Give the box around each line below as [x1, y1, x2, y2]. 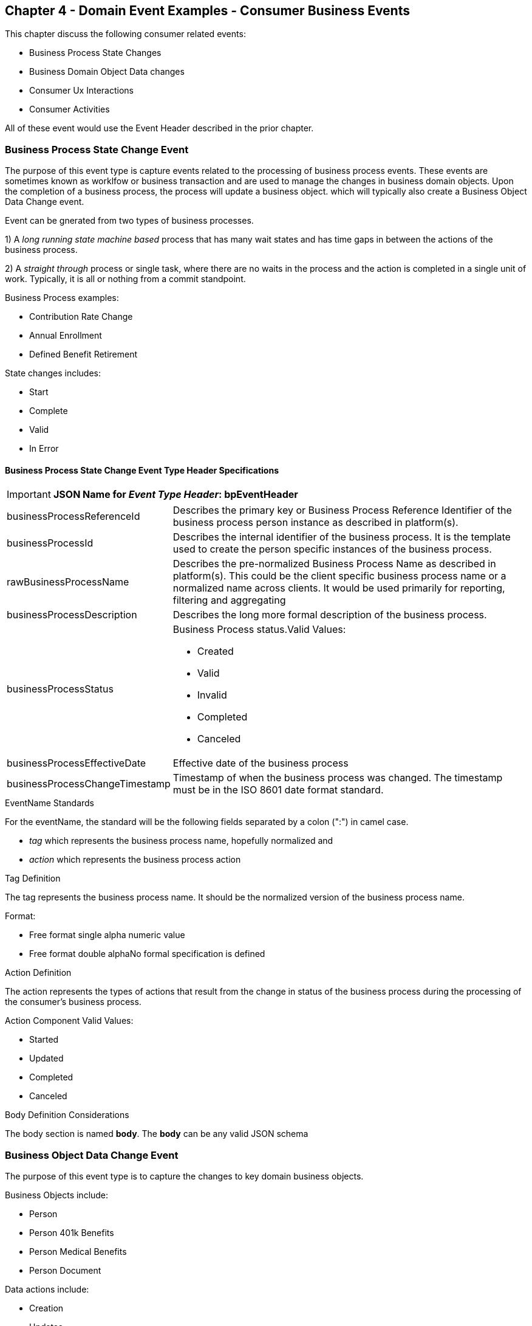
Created [197, 645, 234, 658]
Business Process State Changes [29, 47, 162, 58]
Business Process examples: [5, 292, 119, 303]
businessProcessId [7, 537, 94, 550]
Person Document [29, 1265, 101, 1276]
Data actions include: [5, 1284, 89, 1295]
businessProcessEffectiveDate [7, 757, 146, 770]
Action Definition [5, 967, 72, 978]
